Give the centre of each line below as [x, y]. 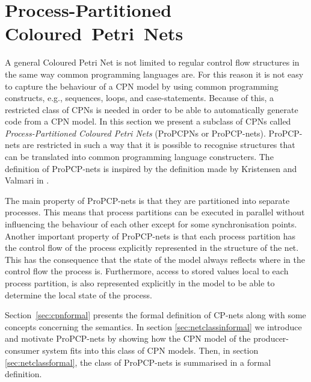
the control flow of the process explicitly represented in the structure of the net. [152, 248]
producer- [271, 338]
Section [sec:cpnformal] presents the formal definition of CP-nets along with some [155, 315]
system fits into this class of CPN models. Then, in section [150, 350]
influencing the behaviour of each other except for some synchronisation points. [151, 224]
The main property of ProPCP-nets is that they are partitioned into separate [147, 200]
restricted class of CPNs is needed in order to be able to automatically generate [152, 109]
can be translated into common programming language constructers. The [139, 157]
